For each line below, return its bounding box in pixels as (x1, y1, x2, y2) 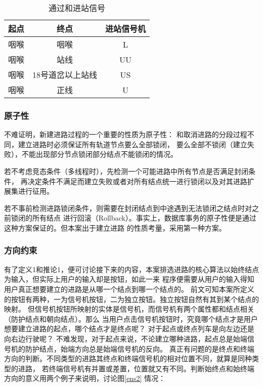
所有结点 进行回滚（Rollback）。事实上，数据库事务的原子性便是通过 (32, 212, 256, 223)
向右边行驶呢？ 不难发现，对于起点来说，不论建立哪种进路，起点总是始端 (4, 333, 247, 343)
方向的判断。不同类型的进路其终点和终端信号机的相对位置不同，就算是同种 (4, 353, 252, 364)
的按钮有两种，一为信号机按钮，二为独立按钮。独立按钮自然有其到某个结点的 (4, 293, 259, 304)
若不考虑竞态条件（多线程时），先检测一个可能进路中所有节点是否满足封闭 (4, 166, 248, 176)
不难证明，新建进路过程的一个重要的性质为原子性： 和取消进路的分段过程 (4, 129, 247, 140)
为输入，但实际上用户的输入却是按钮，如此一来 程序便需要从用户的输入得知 (4, 274, 254, 284)
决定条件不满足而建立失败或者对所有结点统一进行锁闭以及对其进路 (27, 176, 247, 186)
